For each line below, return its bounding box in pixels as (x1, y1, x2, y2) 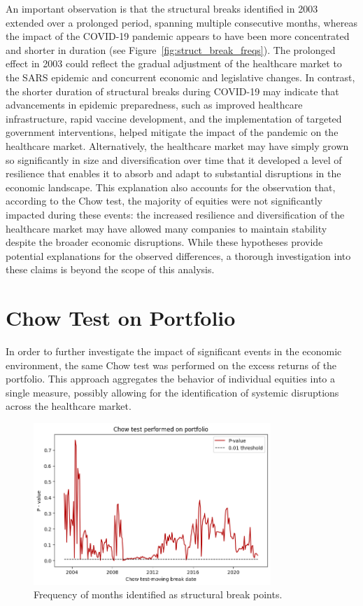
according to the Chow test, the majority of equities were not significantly (6, 193, 322, 208)
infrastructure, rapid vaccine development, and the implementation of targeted (6, 111, 342, 125)
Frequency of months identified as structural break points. (34, 587, 283, 602)
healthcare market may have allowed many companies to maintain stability (6, 221, 327, 235)
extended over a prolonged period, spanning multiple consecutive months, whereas (6, 15, 357, 29)
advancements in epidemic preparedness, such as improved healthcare (6, 97, 303, 112)
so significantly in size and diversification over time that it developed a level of (6, 152, 342, 167)
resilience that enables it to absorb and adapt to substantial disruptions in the (6, 166, 341, 181)
